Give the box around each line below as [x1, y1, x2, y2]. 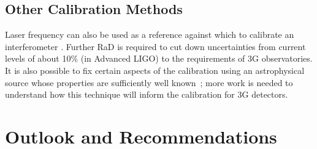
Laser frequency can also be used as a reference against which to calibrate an [5, 28, 294, 41]
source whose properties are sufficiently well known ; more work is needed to [5, 76, 293, 89]
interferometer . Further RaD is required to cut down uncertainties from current [5, 40, 306, 53]
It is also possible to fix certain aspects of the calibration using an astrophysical [5, 64, 305, 76]
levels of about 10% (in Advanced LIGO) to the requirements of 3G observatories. [5, 52, 313, 65]
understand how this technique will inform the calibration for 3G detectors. [5, 88, 288, 101]
